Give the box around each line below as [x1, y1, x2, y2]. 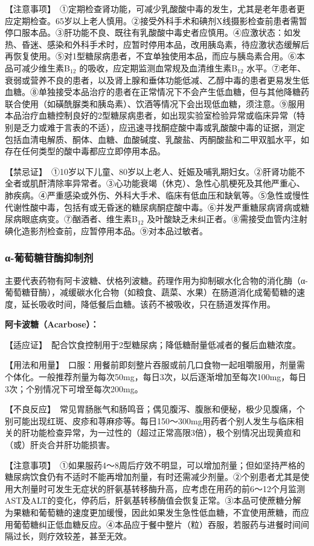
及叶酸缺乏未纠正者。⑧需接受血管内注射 [147, 212, 308, 225]
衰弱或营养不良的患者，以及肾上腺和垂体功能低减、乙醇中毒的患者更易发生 [5, 73, 301, 86]
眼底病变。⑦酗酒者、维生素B [21, 212, 138, 225]
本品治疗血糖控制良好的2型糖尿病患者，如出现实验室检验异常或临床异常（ [5, 109, 296, 122]
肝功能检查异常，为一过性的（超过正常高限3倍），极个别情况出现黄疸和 [21, 426, 301, 439]
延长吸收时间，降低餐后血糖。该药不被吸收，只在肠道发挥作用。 [21, 297, 275, 310]
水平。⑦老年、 [246, 61, 306, 74]
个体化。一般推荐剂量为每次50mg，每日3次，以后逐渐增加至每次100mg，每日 [5, 370, 307, 383]
